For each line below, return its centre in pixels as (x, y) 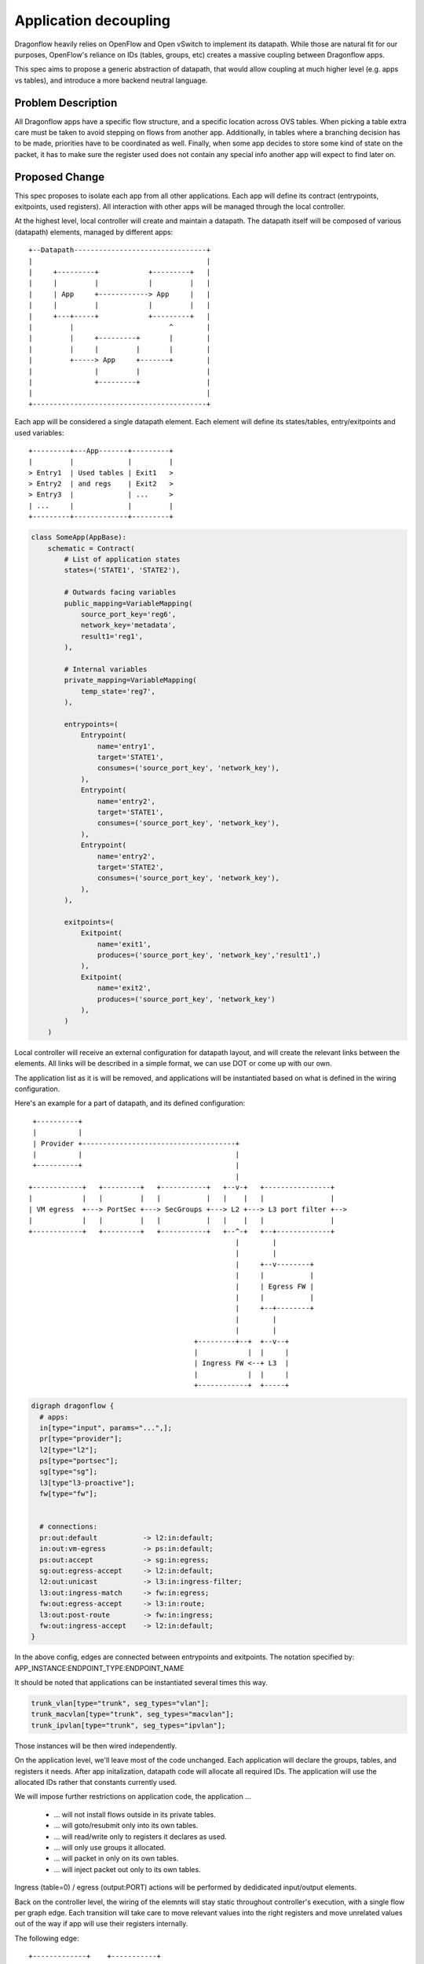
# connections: (69, 1527)
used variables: (39, 433)
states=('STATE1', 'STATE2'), (122, 570)
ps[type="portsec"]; (79, 1461)
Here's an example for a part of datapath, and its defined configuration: (130, 1103)
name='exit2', (124, 988)
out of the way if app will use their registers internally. (101, 1924)
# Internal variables (106, 669)
